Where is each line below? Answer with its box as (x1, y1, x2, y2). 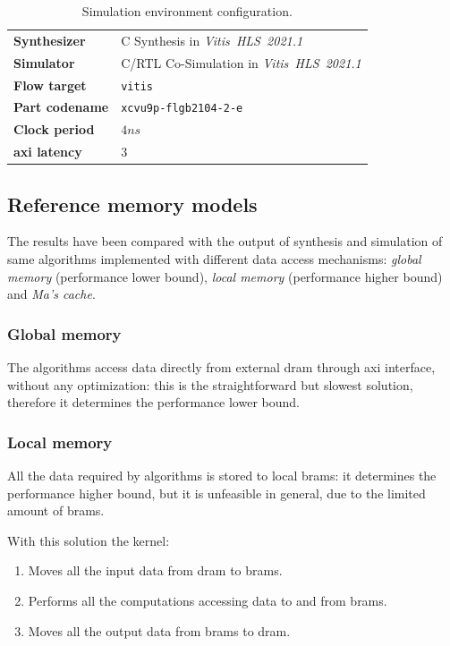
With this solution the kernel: (7, 531, 170, 549)
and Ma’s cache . (7, 285, 96, 303)
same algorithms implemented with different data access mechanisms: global (7, 250, 421, 268)
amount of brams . (7, 501, 105, 520)
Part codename (13, 98, 109, 116)
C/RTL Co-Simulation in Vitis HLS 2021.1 (121, 53, 361, 72)
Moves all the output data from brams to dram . (28, 621, 291, 640)
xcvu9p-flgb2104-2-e (121, 102, 243, 115)
